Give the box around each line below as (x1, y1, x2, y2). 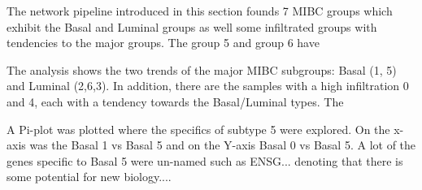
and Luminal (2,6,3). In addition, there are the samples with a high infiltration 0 (7, 77, 409, 94)
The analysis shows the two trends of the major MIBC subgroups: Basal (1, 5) (7, 61, 397, 78)
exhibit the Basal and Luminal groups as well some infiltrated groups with (7, 18, 377, 35)
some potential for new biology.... (7, 168, 172, 185)
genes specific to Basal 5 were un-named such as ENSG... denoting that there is (7, 152, 403, 169)
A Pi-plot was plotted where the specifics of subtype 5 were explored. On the (7, 120, 390, 137)
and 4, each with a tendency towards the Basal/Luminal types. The (7, 93, 344, 110)
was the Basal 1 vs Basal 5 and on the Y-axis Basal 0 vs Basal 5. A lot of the (29, 136, 416, 153)
